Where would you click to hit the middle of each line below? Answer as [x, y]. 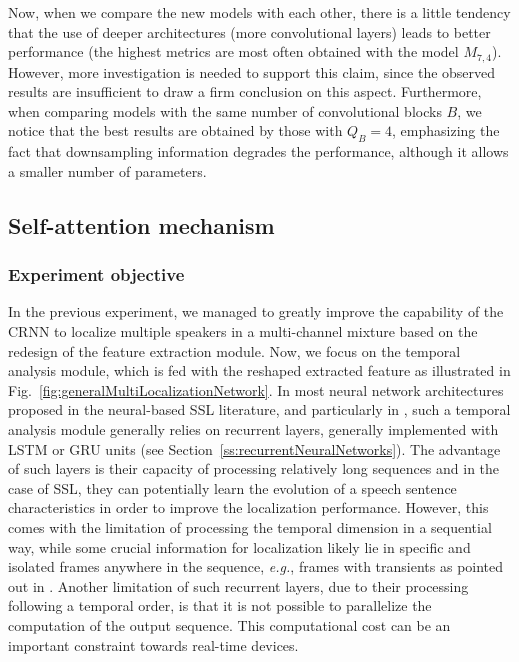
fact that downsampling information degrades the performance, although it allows [258, 151]
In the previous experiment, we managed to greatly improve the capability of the [256, 311]
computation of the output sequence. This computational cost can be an [229, 624]
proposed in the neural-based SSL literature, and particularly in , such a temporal [259, 409]
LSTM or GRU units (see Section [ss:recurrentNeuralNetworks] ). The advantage [254, 448]
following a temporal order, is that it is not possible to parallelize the [220, 605]
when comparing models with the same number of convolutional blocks [225, 110]
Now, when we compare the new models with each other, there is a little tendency [259, 12]
